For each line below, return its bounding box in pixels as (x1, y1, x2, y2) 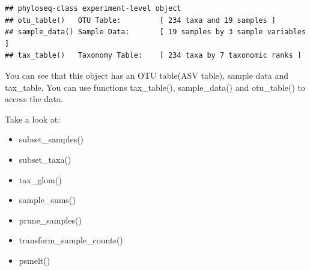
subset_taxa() (19, 153, 71, 165)
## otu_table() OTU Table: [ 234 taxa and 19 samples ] (5, 16, 276, 25)
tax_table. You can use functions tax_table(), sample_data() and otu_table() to (5, 81, 305, 93)
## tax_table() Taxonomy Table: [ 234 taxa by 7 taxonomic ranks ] (5, 51, 302, 60)
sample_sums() (19, 193, 76, 206)
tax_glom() (19, 173, 62, 186)
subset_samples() (19, 133, 84, 145)
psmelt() (19, 254, 50, 266)
